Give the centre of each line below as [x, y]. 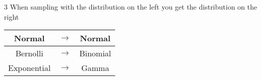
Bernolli [29, 53]
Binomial [95, 53]
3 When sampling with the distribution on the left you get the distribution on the [131, 7]
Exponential [30, 68]
